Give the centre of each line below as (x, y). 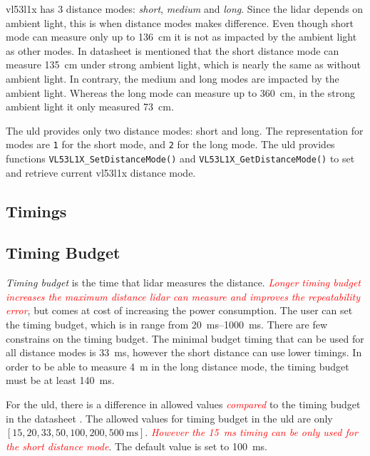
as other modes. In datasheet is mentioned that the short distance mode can (173, 50)
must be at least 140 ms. (60, 380)
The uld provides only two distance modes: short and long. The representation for (185, 130)
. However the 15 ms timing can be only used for (251, 432)
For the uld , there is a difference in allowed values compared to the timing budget (183, 404)
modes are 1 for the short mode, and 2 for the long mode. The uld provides (170, 144)
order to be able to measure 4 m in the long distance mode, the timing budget (178, 366)
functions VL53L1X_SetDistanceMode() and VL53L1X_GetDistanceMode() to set (180, 158)
